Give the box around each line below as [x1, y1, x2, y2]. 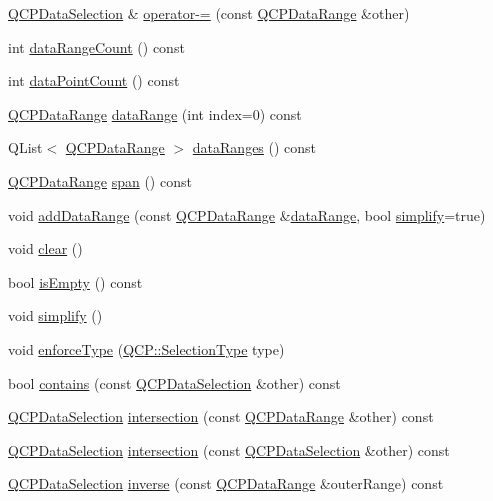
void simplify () [8, 305, 103, 326]
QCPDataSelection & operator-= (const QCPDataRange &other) [8, 3, 410, 23]
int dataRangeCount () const [8, 36, 185, 57]
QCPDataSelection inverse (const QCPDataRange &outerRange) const [8, 473, 444, 494]
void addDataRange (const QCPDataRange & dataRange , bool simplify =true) [8, 204, 486, 225]
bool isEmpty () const [8, 271, 143, 292]
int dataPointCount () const [8, 70, 180, 91]
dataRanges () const [192, 137, 317, 158]
